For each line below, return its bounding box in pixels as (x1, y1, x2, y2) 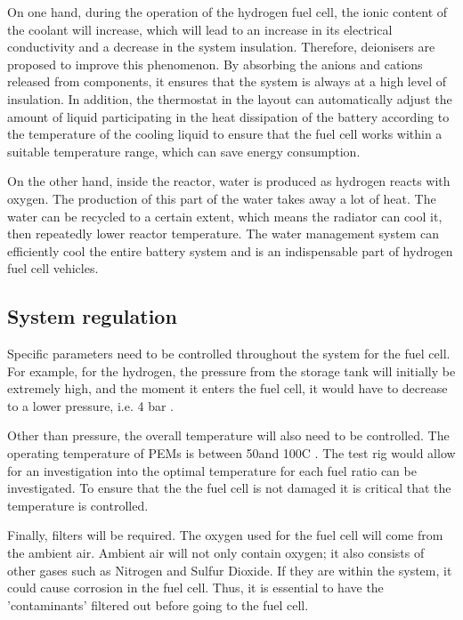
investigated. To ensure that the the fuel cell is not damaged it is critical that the (7, 479, 451, 497)
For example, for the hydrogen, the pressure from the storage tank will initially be (7, 361, 456, 380)
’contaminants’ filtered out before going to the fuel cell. (7, 595, 309, 614)
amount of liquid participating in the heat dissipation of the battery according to (7, 107, 450, 125)
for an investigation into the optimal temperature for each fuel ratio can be (7, 461, 417, 479)
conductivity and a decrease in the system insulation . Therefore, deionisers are (7, 37, 435, 56)
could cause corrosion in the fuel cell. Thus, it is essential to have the (7, 578, 384, 597)
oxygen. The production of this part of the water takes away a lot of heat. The (7, 189, 436, 207)
